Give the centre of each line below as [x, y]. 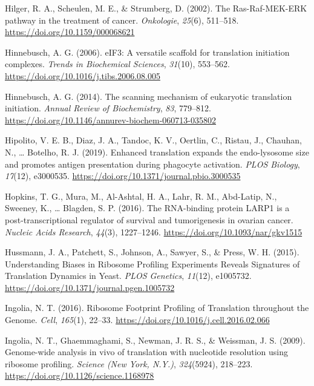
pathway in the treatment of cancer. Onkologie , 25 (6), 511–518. [122, 20]
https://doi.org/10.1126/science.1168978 [80, 375]
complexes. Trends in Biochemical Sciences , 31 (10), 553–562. [117, 64]
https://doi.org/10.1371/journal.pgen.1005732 [90, 287]
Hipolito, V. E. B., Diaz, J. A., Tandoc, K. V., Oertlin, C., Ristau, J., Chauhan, [153, 140]
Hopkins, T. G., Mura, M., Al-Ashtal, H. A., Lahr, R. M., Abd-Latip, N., [141, 196]
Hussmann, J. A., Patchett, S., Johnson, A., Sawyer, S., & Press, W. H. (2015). [152, 252]
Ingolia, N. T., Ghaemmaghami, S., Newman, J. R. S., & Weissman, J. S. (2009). [155, 340]
